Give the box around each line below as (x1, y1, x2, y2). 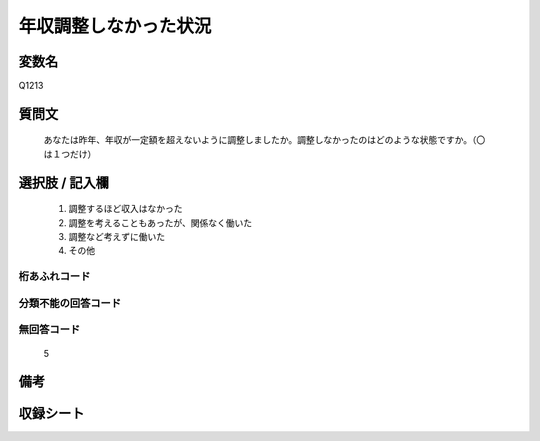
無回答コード (18, 323, 81, 337)
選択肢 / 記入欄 (18, 174, 110, 191)
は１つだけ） (43, 148, 97, 160)
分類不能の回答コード (18, 296, 122, 310)
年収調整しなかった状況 (18, 15, 212, 37)
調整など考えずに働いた (68, 231, 165, 243)
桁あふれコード (18, 270, 91, 284)
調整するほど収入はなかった (68, 203, 183, 215)
